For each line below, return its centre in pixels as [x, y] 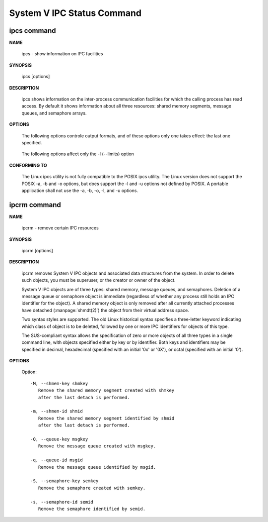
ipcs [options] [36, 77]
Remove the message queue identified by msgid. [97, 467]
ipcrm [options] [37, 251]
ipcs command [33, 31]
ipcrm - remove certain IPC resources [60, 228]
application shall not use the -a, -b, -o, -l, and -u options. [80, 190]
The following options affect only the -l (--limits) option [78, 154]
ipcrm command [35, 205]
